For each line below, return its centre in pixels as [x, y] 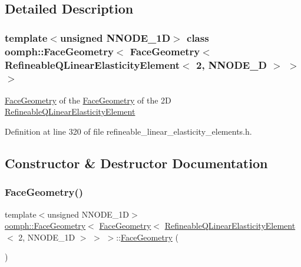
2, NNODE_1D [47, 237]
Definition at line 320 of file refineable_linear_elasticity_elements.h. [128, 131]
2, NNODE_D [231, 64]
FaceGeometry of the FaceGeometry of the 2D [88, 100]
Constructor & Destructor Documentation [136, 163]
